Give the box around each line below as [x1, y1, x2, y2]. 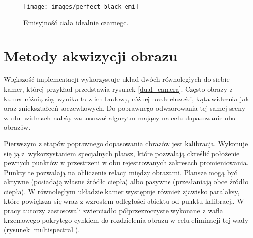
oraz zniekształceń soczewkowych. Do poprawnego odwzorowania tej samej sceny [4, 103, 246, 113]
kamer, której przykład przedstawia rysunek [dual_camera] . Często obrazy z [4, 83, 232, 94]
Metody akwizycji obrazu [4, 46, 178, 66]
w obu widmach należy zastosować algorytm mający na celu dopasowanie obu [4, 112, 236, 122]
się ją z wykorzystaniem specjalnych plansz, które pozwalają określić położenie [4, 148, 240, 158]
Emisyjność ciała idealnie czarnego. [23, 17, 129, 27]
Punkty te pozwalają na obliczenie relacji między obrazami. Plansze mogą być [4, 167, 237, 177]
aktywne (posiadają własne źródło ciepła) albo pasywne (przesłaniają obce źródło [4, 177, 249, 187]
